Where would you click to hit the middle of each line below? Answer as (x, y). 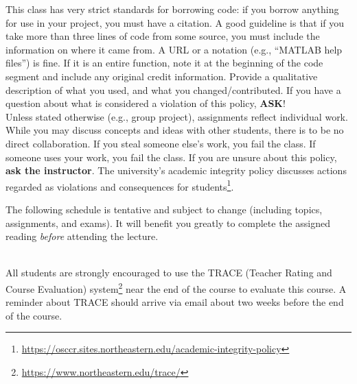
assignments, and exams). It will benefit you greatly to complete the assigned (168, 223)
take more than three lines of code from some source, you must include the (163, 36)
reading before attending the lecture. (82, 236)
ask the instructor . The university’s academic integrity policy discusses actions (176, 170)
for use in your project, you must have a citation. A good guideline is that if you (175, 22)
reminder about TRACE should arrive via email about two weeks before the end (175, 302)
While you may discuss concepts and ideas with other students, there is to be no (175, 130)
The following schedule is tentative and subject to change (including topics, (164, 209)
